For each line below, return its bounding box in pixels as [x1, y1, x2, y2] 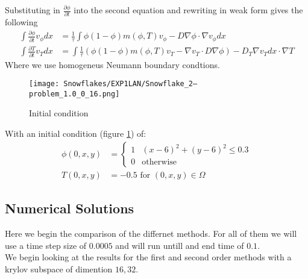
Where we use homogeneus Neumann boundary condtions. [5, 58, 220, 71]
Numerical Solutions [5, 199, 134, 218]
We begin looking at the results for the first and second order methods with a [5, 251, 292, 263]
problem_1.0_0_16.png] [29, 89, 120, 98]
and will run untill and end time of [115, 239, 244, 251]
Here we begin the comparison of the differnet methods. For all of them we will [5, 227, 297, 239]
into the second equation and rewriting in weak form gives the [74, 4, 303, 16]
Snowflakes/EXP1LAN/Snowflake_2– [63, 80, 198, 89]
